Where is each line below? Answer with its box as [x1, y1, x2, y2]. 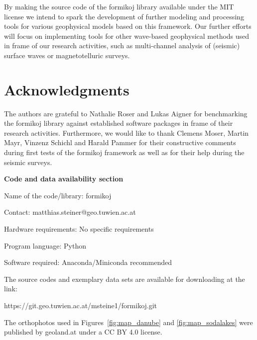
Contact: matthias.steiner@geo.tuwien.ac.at [4, 207, 136, 217]
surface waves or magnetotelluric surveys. [4, 50, 130, 60]
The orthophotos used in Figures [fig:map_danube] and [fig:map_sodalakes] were [4, 317, 253, 327]
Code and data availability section [4, 173, 124, 184]
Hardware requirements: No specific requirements [4, 224, 154, 234]
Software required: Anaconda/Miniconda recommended [4, 257, 172, 267]
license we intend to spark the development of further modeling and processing [4, 11, 244, 21]
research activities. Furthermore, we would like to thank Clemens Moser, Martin [4, 127, 249, 138]
